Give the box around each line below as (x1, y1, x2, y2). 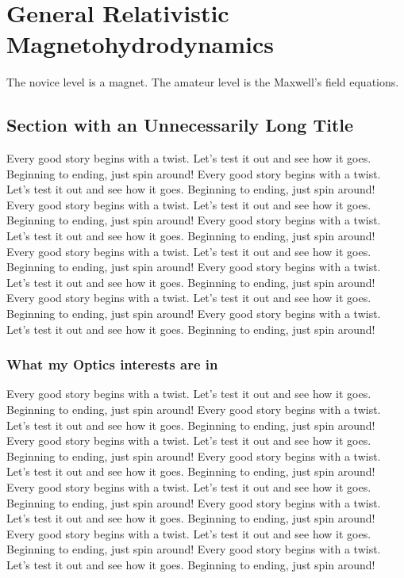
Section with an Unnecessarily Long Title (6, 113, 354, 137)
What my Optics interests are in (6, 354, 218, 374)
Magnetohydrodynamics (6, 28, 274, 60)
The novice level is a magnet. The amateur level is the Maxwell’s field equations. (6, 74, 399, 90)
